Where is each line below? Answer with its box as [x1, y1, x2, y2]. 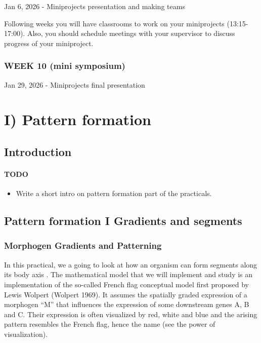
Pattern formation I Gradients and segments [4, 213, 242, 228]
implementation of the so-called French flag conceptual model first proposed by [4, 279, 249, 289]
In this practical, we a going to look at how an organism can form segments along [4, 259, 257, 270]
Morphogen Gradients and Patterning [4, 239, 162, 252]
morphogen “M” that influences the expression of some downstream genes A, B [4, 299, 249, 310]
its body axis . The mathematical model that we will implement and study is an [4, 269, 253, 280]
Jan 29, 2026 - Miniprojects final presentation [4, 79, 145, 90]
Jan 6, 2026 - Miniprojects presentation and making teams [4, 1, 185, 11]
